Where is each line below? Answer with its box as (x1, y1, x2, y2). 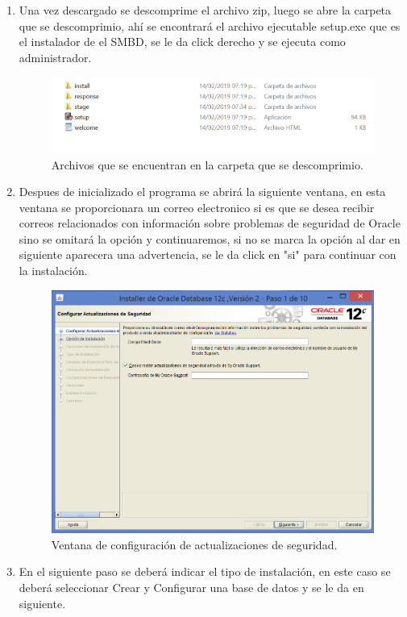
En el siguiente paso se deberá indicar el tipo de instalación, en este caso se (19, 563, 391, 580)
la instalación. (19, 262, 88, 279)
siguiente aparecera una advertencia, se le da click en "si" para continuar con (19, 246, 397, 263)
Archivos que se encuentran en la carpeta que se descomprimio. (51, 156, 363, 173)
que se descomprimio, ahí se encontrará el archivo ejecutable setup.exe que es (19, 17, 401, 34)
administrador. (19, 48, 92, 65)
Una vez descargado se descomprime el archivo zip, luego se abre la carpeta (19, 2, 392, 18)
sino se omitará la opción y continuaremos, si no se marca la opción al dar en (19, 230, 401, 247)
